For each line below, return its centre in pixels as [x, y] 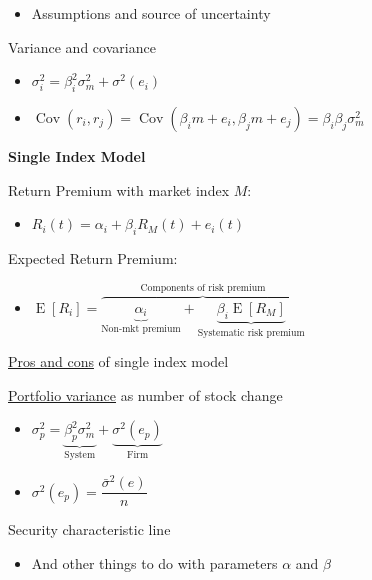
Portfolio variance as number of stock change [145, 394]
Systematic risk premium [251, 332]
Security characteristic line [89, 529]
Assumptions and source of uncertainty [151, 13]
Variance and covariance [82, 46]
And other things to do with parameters [154, 563]
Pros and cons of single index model [118, 361]
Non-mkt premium [141, 329]
